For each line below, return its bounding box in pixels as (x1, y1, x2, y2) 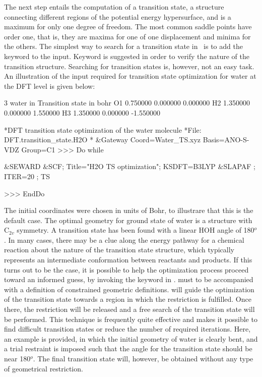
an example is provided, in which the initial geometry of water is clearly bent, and (4, 333, 258, 344)
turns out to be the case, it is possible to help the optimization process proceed (4, 264, 249, 275)
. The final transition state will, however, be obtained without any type (33, 353, 253, 363)
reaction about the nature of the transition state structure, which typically (4, 244, 235, 255)
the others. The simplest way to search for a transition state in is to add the (4, 41, 243, 51)
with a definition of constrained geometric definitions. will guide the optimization (4, 284, 254, 294)
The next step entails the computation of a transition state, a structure (4, 2, 224, 12)
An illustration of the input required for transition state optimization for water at (4, 71, 256, 81)
